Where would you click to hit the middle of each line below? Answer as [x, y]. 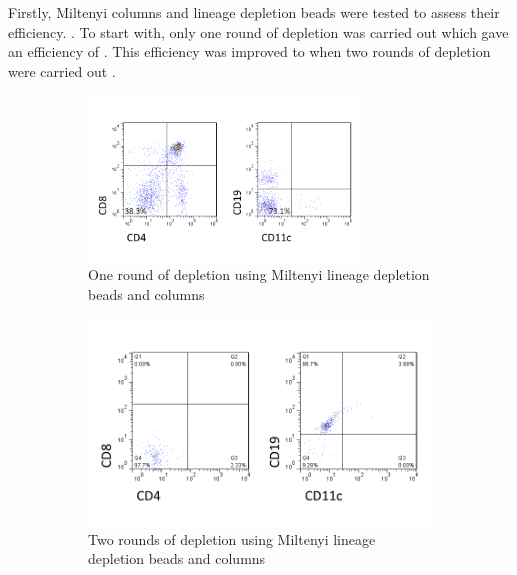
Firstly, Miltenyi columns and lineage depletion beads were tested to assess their [254, 12]
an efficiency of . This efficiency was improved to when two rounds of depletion [249, 51]
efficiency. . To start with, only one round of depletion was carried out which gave [258, 31]
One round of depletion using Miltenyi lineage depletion [259, 274]
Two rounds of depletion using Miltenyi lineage [232, 538]
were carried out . [62, 70]
